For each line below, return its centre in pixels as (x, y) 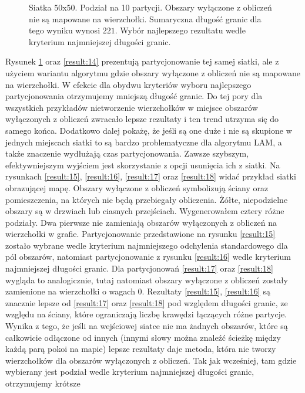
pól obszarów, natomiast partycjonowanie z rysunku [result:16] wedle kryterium (148, 257)
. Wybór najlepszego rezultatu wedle (180, 30)
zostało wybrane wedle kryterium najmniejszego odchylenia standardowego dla (147, 245)
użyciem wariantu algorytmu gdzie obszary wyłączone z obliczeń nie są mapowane (153, 72)
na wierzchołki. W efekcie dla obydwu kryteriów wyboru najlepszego (128, 84)
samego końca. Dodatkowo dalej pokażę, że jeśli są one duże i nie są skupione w (149, 130)
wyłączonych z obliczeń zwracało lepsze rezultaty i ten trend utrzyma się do (142, 119)
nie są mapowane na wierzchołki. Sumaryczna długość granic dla (145, 18)
